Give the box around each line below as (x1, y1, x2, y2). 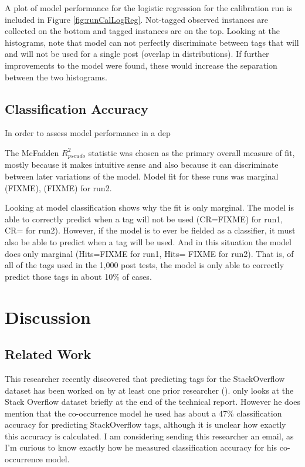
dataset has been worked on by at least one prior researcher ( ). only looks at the (5, 384, 294, 396)
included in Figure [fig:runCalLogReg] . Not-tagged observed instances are (5, 13, 269, 25)
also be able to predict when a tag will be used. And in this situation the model (5, 235, 292, 248)
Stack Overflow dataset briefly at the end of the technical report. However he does (5, 395, 300, 408)
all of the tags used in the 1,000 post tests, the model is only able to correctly (5, 259, 284, 271)
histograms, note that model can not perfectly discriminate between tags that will (5, 36, 299, 48)
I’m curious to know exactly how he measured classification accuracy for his (5, 441, 277, 454)
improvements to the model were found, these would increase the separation (5, 59, 277, 71)
